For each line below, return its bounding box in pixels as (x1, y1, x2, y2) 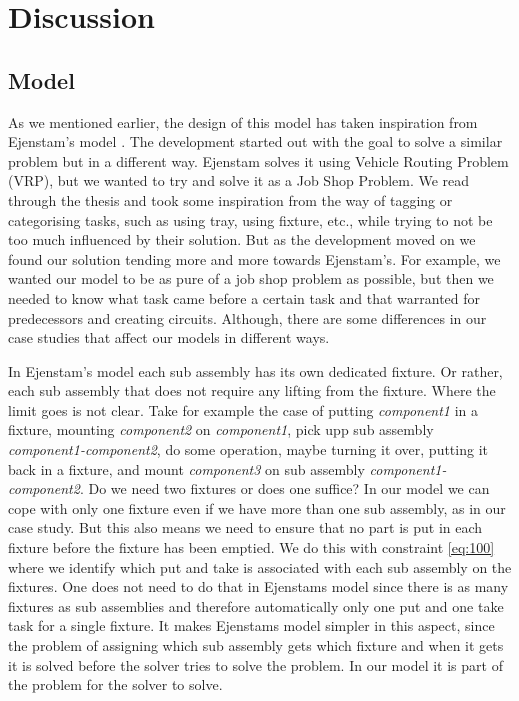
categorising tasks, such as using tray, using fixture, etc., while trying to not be (8, 209, 493, 230)
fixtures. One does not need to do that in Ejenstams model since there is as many (8, 576, 509, 597)
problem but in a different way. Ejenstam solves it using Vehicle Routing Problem (8, 150, 509, 171)
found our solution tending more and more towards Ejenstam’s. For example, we (8, 248, 501, 269)
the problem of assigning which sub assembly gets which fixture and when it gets (8, 635, 504, 656)
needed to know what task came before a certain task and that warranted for (8, 287, 481, 308)
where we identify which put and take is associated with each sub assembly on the (8, 556, 512, 577)
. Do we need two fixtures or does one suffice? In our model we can (79, 478, 490, 499)
